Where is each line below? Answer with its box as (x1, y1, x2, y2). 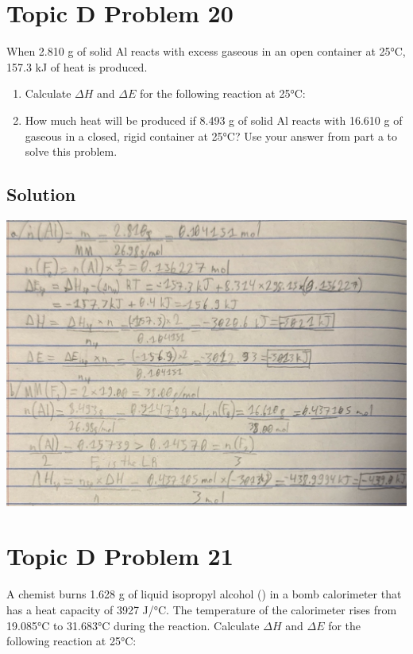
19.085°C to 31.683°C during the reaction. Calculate (6, 617, 260, 633)
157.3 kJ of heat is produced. (6, 58, 148, 75)
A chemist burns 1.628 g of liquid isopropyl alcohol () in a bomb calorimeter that (6, 586, 402, 602)
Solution (6, 182, 76, 207)
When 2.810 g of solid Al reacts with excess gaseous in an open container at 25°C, (6, 43, 406, 60)
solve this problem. (25, 143, 118, 160)
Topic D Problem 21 (6, 540, 234, 572)
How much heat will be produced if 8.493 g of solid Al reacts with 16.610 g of (25, 111, 403, 128)
